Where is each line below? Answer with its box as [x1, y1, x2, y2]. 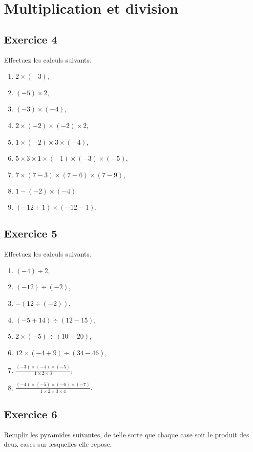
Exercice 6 [4, 406, 57, 421]
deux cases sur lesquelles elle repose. [4, 439, 112, 449]
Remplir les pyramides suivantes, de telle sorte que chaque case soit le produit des [4, 429, 249, 439]
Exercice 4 [4, 31, 57, 46]
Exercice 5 [4, 226, 57, 241]
